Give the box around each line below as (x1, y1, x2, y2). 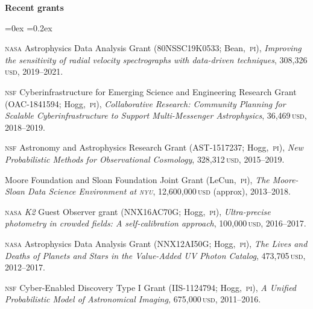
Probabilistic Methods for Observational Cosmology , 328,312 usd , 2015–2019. (5, 152, 285, 165)
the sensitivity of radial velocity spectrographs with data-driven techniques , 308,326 (5, 53, 308, 66)
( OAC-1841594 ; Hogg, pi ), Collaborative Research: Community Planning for (5, 97, 286, 110)
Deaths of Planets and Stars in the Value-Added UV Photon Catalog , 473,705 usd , (5, 249, 306, 261)
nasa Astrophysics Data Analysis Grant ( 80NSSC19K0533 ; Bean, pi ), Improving (5, 42, 302, 54)
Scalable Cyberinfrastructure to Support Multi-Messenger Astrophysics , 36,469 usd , (5, 109, 307, 122)
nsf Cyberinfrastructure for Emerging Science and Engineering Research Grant (5, 85, 297, 98)
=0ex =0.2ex (5, 21, 52, 34)
